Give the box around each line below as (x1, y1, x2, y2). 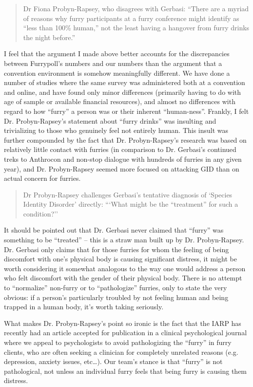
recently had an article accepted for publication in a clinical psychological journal (4, 327, 247, 338)
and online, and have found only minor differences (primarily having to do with (4, 86, 241, 97)
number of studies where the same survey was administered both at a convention (4, 77, 245, 87)
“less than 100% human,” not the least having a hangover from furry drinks (23, 22, 250, 33)
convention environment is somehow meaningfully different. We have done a (4, 67, 230, 78)
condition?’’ (23, 208, 58, 218)
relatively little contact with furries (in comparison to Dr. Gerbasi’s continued (4, 144, 236, 154)
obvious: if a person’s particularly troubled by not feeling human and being (4, 292, 229, 302)
